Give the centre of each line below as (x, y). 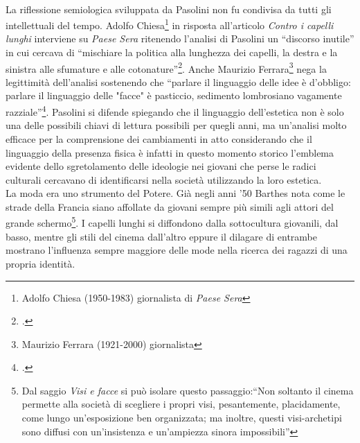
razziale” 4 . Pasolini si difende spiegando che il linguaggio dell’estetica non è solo (175, 111)
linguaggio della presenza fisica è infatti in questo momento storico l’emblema (170, 152)
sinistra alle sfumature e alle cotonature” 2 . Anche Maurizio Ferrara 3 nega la (166, 67)
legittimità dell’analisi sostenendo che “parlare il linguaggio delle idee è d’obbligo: (178, 81)
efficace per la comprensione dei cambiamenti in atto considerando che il (159, 138)
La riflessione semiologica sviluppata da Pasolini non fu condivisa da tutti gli (169, 9)
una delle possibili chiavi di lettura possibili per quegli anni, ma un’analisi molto (176, 125)
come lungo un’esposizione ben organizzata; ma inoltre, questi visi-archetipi (182, 418)
